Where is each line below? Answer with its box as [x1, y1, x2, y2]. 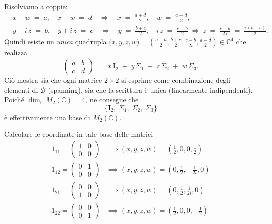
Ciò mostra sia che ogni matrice [4, 75, 102, 85]
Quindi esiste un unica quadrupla [4, 36, 107, 47]
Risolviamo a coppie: [4, 1, 68, 11]
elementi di [4, 84, 38, 95]
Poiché [4, 94, 24, 105]
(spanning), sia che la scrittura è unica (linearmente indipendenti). [48, 84, 253, 95]
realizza [4, 47, 27, 58]
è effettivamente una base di [4, 111, 90, 122]
